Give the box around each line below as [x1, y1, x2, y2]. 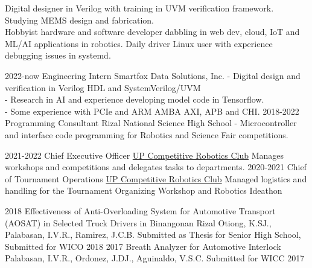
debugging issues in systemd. [5, 49, 111, 62]
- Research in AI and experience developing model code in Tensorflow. [5, 93, 264, 106]
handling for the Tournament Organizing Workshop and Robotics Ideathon [5, 184, 282, 197]
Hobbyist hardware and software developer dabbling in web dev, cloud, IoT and [5, 25, 300, 38]
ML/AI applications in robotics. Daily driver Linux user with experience [5, 37, 273, 49]
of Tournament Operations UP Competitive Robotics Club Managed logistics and [5, 172, 307, 185]
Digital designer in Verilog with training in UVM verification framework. [5, 2, 274, 14]
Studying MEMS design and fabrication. [5, 13, 154, 26]
